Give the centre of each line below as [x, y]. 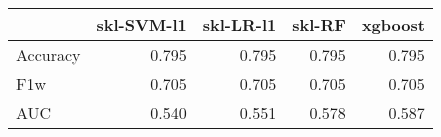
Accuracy [48, 54]
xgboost [393, 24]
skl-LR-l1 [239, 24]
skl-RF [319, 24]
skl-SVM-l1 [141, 24]
